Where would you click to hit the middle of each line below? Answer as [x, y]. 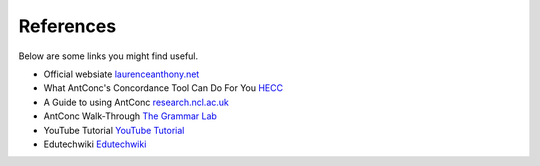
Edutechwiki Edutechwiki [95, 144]
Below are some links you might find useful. [108, 56]
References [67, 26]
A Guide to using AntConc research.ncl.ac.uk [136, 102]
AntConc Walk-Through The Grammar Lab [130, 116]
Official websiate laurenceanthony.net [121, 74]
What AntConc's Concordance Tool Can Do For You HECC [163, 88]
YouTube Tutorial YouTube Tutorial [114, 130]
